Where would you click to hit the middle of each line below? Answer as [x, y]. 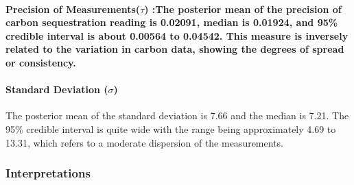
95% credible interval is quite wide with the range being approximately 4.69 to [171, 128]
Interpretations [48, 173]
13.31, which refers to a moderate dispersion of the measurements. [144, 142]
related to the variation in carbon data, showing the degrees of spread [175, 49]
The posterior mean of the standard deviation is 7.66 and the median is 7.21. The [177, 115]
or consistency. [41, 62]
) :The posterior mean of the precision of [243, 9]
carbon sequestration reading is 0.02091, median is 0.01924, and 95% [172, 22]
